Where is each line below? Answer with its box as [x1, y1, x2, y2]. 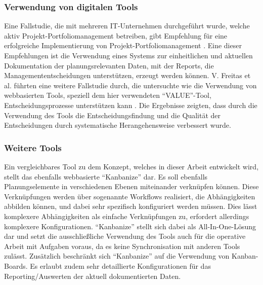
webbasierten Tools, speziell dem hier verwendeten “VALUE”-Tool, [4, 90, 211, 100]
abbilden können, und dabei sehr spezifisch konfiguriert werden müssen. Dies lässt [4, 201, 257, 211]
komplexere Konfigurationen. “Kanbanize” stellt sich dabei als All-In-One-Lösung [4, 221, 256, 231]
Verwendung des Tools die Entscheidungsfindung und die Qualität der [4, 110, 221, 120]
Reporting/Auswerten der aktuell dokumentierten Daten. [4, 270, 181, 281]
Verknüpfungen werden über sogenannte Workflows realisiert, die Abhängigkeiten [4, 191, 255, 201]
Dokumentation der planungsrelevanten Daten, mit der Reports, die [4, 60, 214, 70]
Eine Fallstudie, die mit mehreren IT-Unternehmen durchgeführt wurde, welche [4, 20, 250, 31]
